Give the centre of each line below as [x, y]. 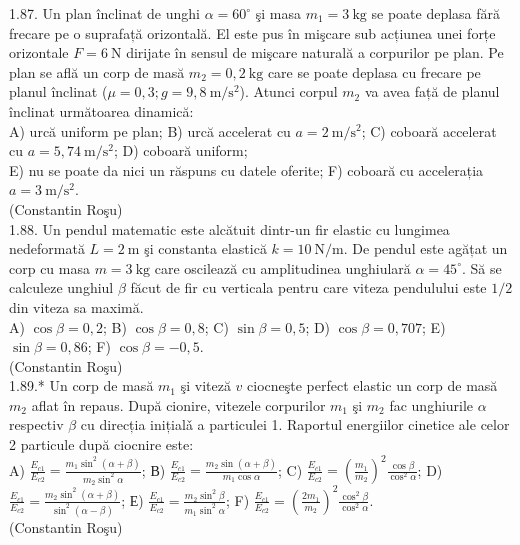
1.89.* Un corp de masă [81, 385]
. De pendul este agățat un [425, 248]
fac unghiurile [431, 404]
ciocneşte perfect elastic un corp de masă [372, 385]
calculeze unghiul [61, 287]
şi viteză [205, 385]
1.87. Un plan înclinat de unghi [104, 13]
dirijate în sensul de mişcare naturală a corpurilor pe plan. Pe [315, 52]
